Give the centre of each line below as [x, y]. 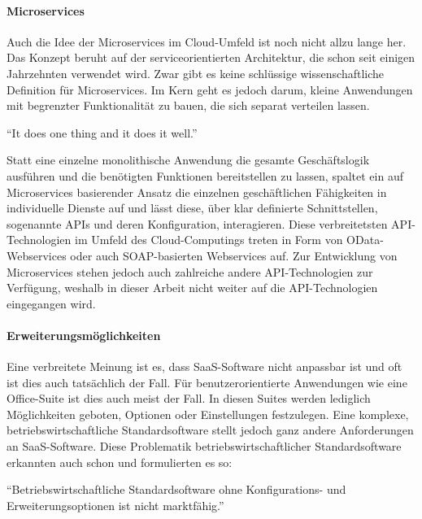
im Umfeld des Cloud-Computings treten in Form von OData [227, 240]
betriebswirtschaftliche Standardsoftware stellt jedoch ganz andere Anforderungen [210, 430]
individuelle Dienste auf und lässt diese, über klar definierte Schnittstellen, [192, 208]
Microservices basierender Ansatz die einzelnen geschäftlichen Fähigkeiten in [197, 192]
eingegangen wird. [51, 303]
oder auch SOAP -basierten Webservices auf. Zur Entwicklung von [234, 255]
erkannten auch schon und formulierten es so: [120, 462]
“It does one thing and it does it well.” [102, 132]
